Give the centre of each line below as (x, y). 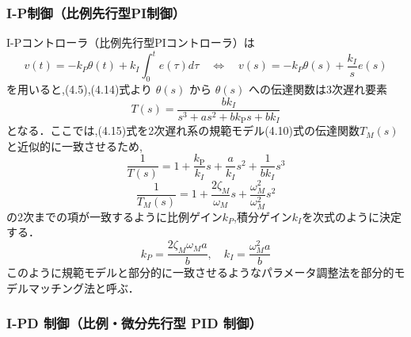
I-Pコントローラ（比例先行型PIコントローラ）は (131, 42)
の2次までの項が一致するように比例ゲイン (114, 216)
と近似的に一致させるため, (74, 146)
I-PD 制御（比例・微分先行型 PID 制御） (134, 323)
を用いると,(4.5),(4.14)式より (80, 89)
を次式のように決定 (352, 216)
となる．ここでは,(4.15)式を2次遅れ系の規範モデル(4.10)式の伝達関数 (183, 130)
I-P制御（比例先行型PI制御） (96, 12)
